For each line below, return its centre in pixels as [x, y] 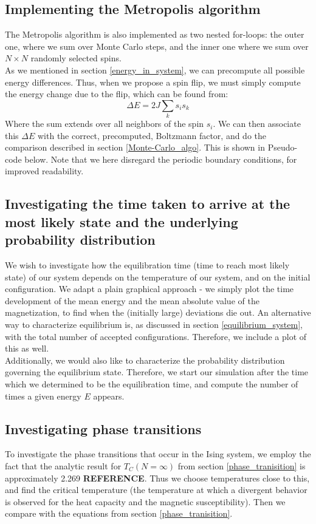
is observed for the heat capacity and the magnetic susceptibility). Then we [145, 501]
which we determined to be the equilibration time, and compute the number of [152, 383]
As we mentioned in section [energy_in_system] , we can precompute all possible [155, 70]
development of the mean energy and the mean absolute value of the [132, 300]
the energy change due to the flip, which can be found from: [117, 94]
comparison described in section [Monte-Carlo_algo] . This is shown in [135, 147]
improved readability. [44, 171]
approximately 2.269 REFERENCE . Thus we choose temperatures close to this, [157, 478]
